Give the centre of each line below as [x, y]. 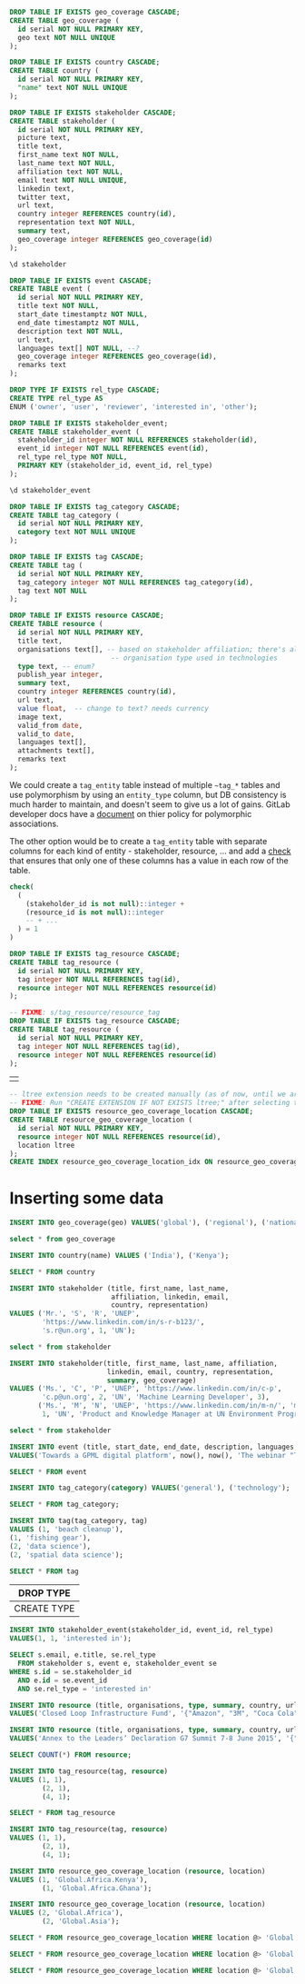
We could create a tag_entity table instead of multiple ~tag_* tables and [145, 784]
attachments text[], [56, 751]
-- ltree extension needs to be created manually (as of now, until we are [156, 1094]
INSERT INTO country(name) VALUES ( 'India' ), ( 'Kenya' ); [119, 1255]
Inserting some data [87, 1198]
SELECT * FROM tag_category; [64, 1505]
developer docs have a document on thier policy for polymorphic [131, 813]
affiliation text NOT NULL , [71, 172]
